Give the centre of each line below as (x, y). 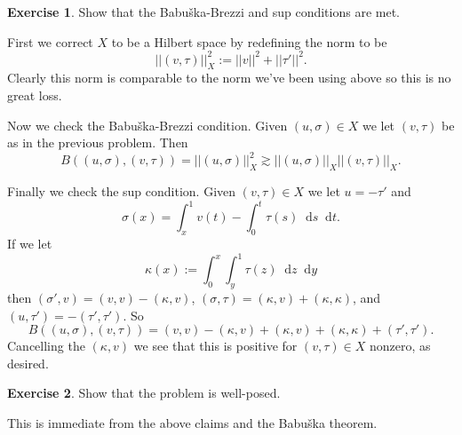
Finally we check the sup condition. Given (122, 191)
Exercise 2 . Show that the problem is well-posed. (144, 393)
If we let (30, 244)
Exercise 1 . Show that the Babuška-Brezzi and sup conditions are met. (204, 12)
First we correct (50, 41)
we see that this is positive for (215, 346)
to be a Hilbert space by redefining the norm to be (249, 41)
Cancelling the (46, 346)
